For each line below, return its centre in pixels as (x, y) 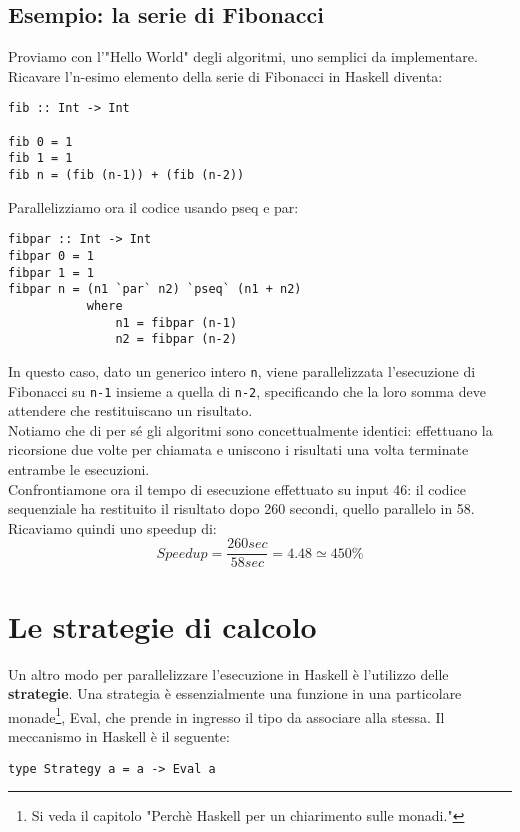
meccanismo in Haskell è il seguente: (119, 735)
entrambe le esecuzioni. (79, 468)
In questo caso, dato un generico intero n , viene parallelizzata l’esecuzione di (242, 370)
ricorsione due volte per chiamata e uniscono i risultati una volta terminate (238, 449)
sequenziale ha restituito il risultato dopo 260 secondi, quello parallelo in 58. (241, 508)
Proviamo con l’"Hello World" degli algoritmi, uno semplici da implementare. (243, 56)
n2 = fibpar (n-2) (176, 339)
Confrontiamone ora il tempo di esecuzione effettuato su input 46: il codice (237, 488)
